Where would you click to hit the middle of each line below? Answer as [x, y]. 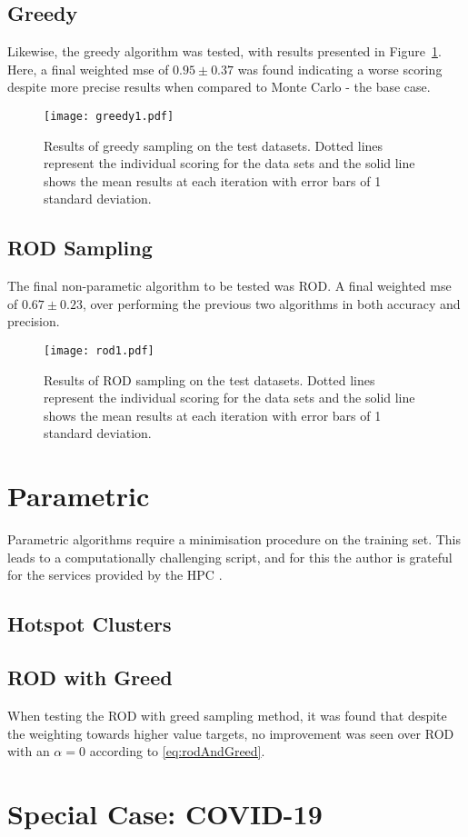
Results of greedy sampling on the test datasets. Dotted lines [214, 145]
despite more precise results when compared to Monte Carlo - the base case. [219, 87]
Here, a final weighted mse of [88, 69]
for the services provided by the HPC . [115, 575]
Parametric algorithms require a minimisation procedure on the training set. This [234, 539]
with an [29, 751]
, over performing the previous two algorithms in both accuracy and [271, 303]
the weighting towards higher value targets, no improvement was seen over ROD [231, 733]
